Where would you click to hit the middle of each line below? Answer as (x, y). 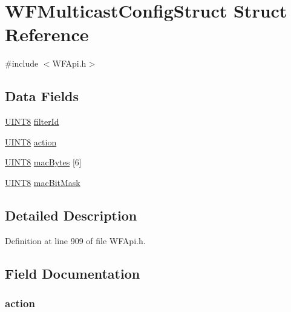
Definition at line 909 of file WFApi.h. (75, 240)
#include (22, 63)
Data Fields (42, 96)
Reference (47, 34)
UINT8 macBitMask (43, 182)
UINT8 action (31, 141)
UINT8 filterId (32, 121)
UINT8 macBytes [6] (43, 162)
